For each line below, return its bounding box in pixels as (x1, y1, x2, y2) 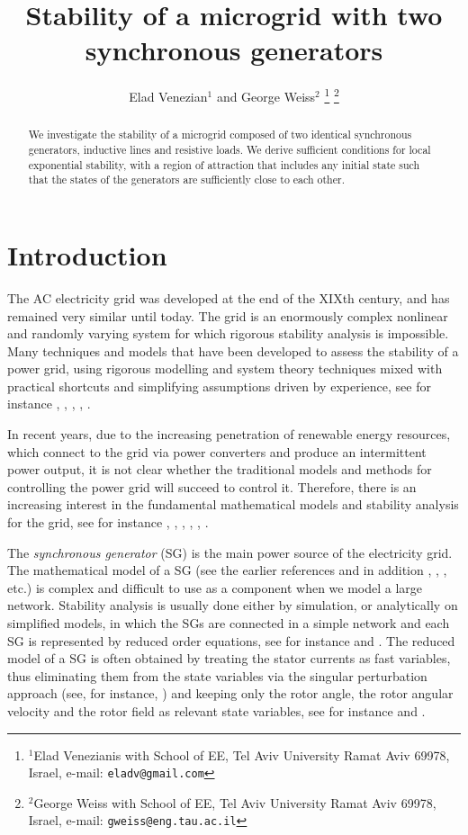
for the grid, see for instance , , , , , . (7, 513, 209, 532)
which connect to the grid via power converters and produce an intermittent (7, 442, 427, 461)
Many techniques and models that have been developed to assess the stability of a (7, 341, 459, 360)
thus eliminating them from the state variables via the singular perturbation (7, 666, 427, 685)
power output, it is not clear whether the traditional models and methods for (7, 460, 432, 479)
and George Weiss (216, 86, 316, 105)
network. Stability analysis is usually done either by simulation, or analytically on (7, 596, 458, 615)
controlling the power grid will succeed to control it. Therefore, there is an (7, 477, 417, 496)
